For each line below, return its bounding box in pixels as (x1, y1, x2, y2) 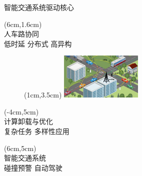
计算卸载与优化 (4, 116, 53, 126)
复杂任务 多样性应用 (4, 126, 69, 136)
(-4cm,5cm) (4, 106, 39, 116)
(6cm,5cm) (4, 142, 36, 153)
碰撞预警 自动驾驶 (4, 162, 62, 172)
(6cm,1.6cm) (4, 18, 42, 29)
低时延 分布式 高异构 (4, 38, 72, 48)
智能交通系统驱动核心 (4, 2, 74, 12)
